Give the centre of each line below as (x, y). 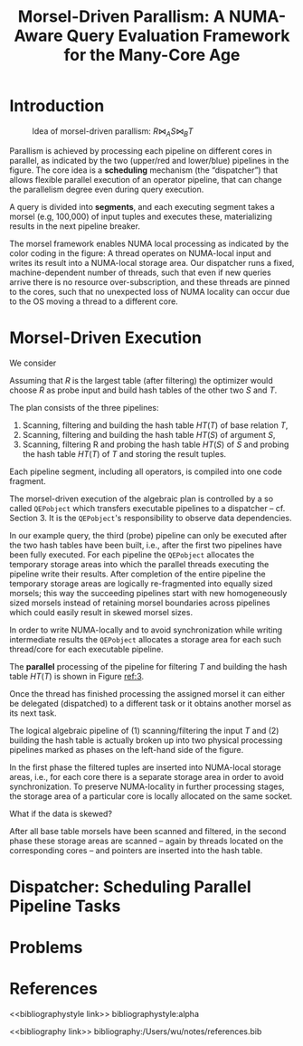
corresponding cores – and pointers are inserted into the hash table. (136, 850)
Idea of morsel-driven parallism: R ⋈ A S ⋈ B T (113, 132)
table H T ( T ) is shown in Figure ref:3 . (77, 676)
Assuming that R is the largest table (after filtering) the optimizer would (141, 380)
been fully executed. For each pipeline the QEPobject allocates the (132, 555)
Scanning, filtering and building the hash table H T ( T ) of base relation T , (155, 425)
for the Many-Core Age (152, 55)
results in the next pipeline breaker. (75, 226)
